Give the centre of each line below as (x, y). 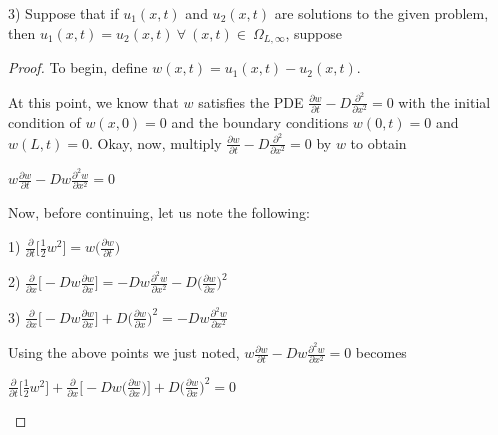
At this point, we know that (93, 101)
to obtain (378, 142)
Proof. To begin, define (78, 67)
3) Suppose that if (63, 13)
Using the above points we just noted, (124, 352)
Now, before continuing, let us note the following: (159, 212)
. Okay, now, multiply (155, 142)
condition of (44, 122)
